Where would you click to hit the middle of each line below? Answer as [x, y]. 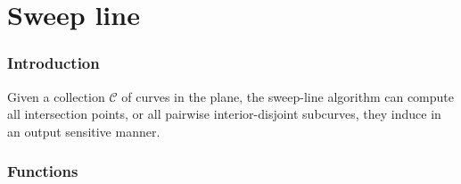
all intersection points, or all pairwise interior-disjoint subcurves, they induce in [224, 114]
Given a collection [56, 96]
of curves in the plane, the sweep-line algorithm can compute [288, 96]
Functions [43, 171]
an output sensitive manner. [84, 131]
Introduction [54, 63]
